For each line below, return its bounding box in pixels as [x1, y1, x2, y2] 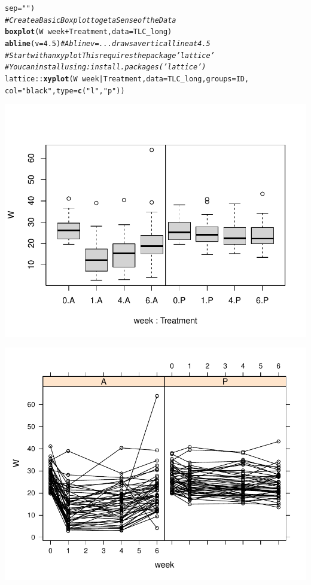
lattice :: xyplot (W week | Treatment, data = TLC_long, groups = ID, [5, 74, 249, 83]
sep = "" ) [5, 4, 35, 13]
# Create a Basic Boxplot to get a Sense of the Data [5, 16, 176, 25]
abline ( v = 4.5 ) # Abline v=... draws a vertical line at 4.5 [5, 39, 211, 48]
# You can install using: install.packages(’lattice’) [5, 63, 206, 72]
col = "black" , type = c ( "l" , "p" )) [5, 86, 125, 95]
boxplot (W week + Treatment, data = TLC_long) [5, 28, 172, 36]
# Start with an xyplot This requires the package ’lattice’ [5, 51, 215, 60]
